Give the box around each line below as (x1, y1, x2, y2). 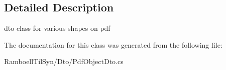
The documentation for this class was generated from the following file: (4, 39, 222, 50)
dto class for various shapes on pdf (4, 23, 110, 33)
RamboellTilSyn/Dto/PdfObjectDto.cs (4, 56, 124, 67)
